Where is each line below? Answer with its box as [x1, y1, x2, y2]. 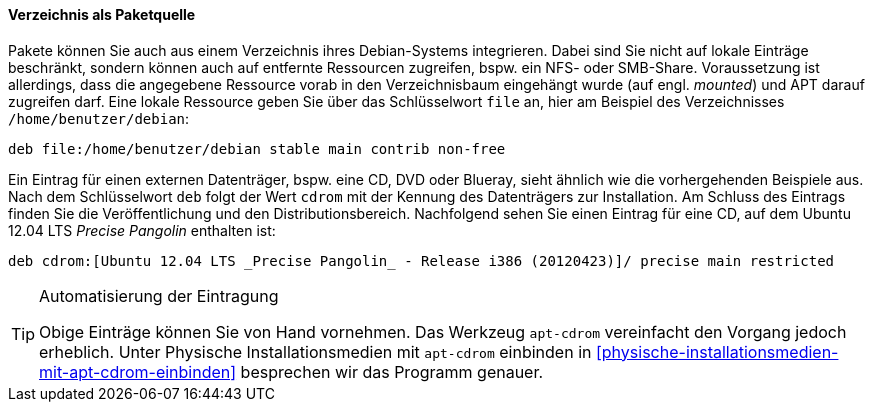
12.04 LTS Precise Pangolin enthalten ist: [8, 221, 276, 239]
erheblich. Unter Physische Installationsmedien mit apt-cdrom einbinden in [39, 341, 592, 362]
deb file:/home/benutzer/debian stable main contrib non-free [8, 140, 506, 157]
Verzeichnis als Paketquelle [8, 6, 196, 23]
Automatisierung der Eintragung [39, 285, 279, 306]
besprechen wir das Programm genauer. [240, 361, 544, 382]
